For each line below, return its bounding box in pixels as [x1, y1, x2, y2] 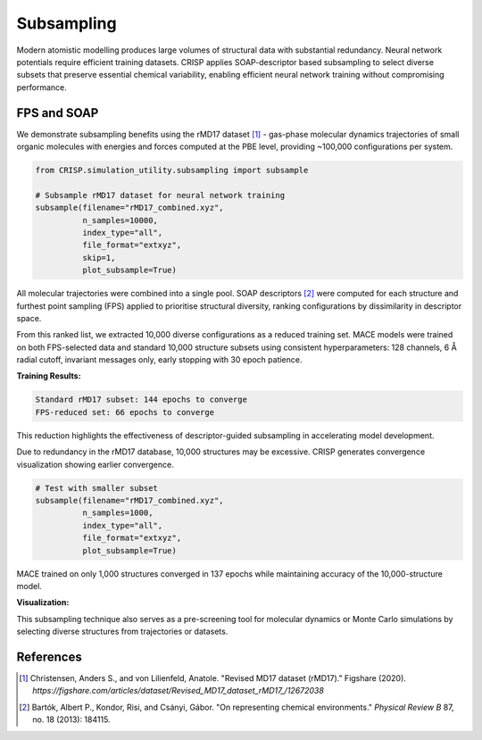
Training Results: [16, 370, 81, 381]
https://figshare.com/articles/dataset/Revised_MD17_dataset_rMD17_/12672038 [32, 686, 325, 696]
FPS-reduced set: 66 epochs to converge [35, 407, 214, 417]
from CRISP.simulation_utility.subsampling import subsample [35, 165, 309, 175]
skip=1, [81, 253, 116, 262]
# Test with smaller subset [35, 483, 158, 493]
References [16, 649, 82, 664]
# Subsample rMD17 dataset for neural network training [35, 190, 286, 200]
